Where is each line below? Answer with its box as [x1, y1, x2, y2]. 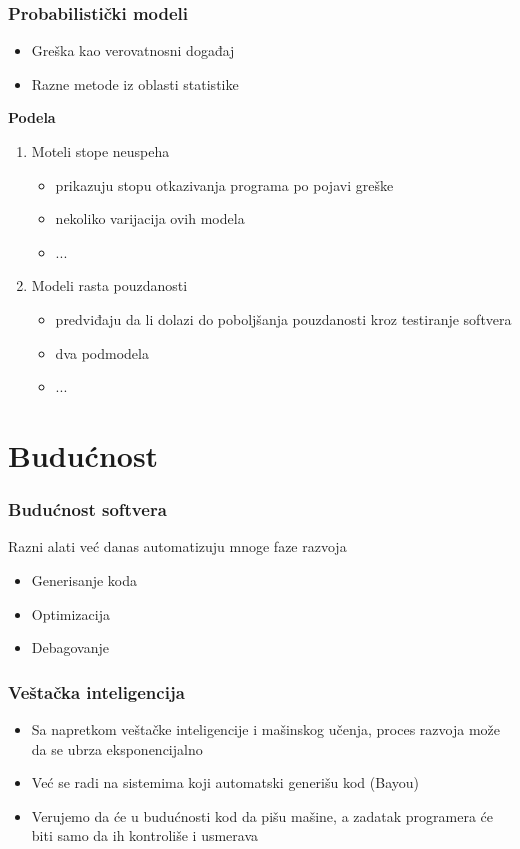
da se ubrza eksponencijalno [31, 738, 203, 759]
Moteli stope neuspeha [31, 141, 170, 161]
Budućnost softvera [8, 497, 167, 522]
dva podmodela [55, 342, 149, 363]
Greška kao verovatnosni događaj [31, 40, 235, 61]
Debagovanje [31, 637, 109, 658]
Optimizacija [31, 603, 110, 624]
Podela [8, 107, 56, 128]
